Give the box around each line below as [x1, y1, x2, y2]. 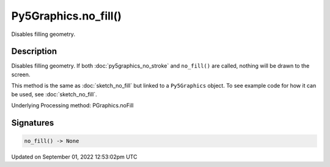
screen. [11, 71, 31, 78]
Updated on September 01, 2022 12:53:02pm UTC [11, 153, 137, 160]
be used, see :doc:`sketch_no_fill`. [11, 90, 97, 98]
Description [11, 46, 57, 57]
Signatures [11, 118, 54, 128]
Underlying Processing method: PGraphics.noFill [11, 102, 134, 109]
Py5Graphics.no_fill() [11, 9, 122, 23]
